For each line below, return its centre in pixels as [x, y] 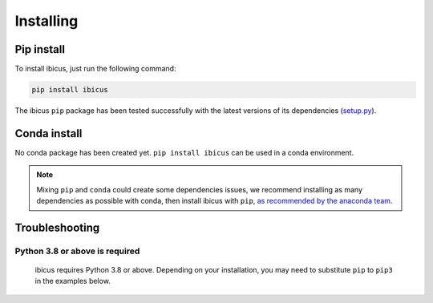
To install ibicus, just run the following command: [95, 69]
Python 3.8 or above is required [77, 251]
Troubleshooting [57, 227]
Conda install [49, 133]
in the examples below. [73, 281]
